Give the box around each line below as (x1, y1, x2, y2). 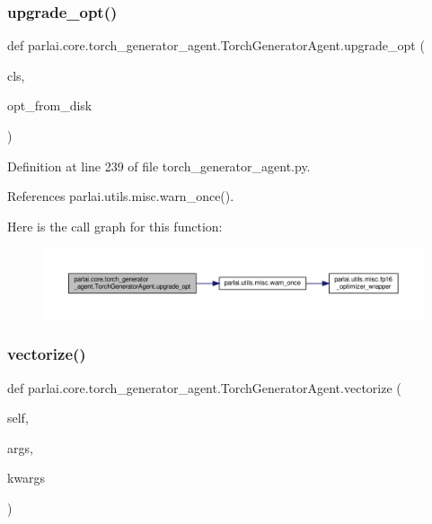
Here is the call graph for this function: (7, 216, 223, 235)
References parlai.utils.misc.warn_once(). (7, 187, 234, 205)
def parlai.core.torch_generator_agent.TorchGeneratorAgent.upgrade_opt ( (7, 36, 425, 55)
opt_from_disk (7, 96, 93, 115)
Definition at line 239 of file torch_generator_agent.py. (7, 156, 311, 175)
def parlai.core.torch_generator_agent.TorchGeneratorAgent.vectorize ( (7, 378, 401, 397)
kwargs (7, 468, 46, 487)
